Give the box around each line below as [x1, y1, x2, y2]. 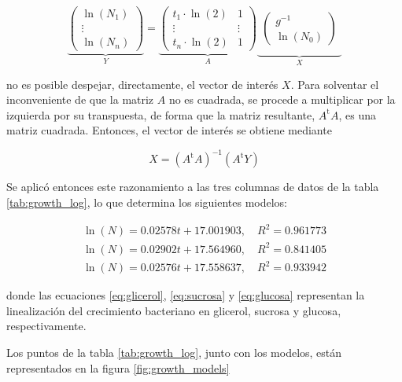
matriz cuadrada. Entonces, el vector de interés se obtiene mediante [6, 122, 332, 138]
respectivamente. [6, 318, 87, 334]
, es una [338, 106, 376, 123]
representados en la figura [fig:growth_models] [6, 359, 230, 376]
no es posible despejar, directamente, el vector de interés [6, 75, 278, 92]
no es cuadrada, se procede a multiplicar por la [168, 91, 396, 108]
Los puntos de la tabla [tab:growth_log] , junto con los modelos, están [6, 343, 342, 360]
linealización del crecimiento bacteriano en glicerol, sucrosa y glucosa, [6, 302, 341, 318]
